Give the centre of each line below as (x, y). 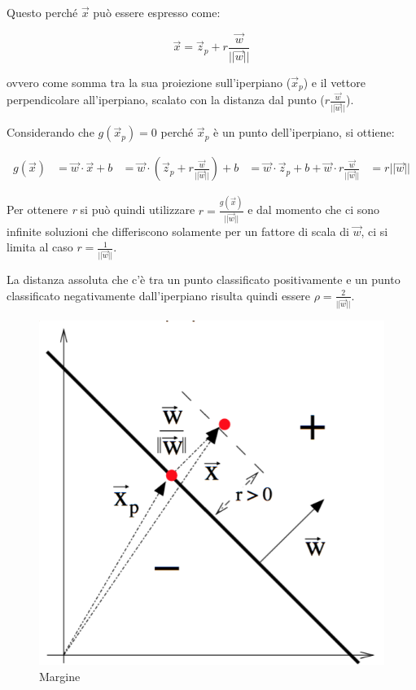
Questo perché (42, 12)
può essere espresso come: (157, 12)
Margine (60, 676)
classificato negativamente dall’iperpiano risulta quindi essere (159, 295)
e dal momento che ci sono (314, 210)
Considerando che (50, 132)
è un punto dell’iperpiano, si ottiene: (304, 132)
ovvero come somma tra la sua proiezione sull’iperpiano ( (149, 82)
